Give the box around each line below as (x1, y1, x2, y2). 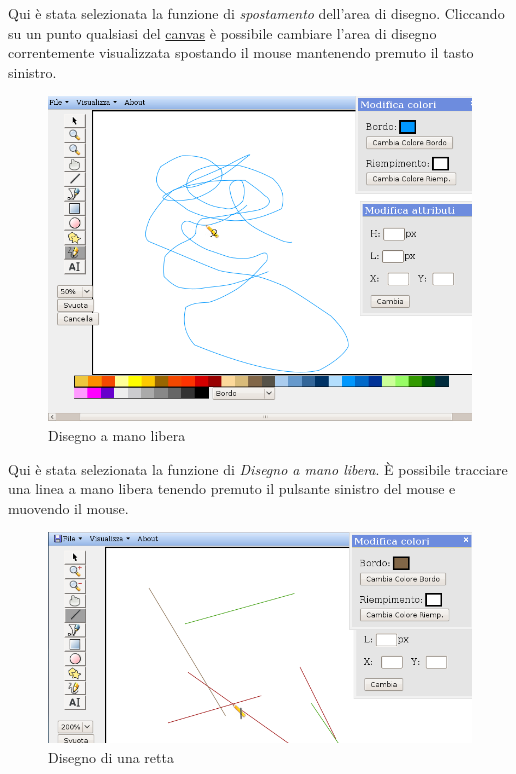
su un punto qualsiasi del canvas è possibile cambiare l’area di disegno (8, 22, 437, 43)
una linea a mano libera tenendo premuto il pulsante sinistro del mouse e (8, 478, 456, 499)
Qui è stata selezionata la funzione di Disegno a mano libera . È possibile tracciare (8, 458, 508, 479)
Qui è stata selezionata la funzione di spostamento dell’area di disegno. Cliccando (8, 3, 505, 23)
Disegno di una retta (48, 746, 174, 767)
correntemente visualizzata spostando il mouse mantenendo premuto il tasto (8, 42, 474, 63)
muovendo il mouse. (8, 497, 129, 518)
